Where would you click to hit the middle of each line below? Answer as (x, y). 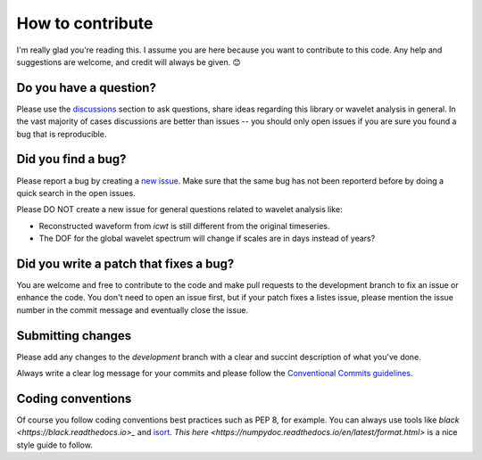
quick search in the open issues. (76, 193)
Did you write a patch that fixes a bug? (125, 263)
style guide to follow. (54, 445)
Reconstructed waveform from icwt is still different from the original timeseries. (184, 226)
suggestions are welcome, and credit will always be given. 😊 (129, 62)
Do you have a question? (86, 88)
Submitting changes (74, 336)
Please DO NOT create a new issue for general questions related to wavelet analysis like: (179, 209)
